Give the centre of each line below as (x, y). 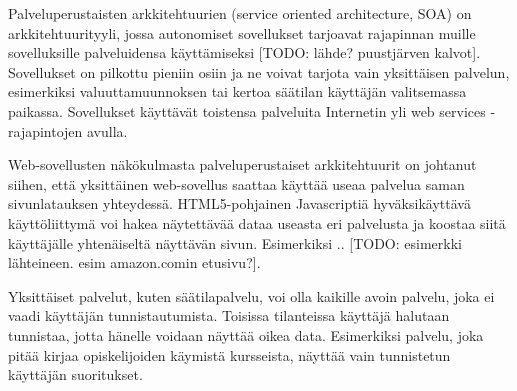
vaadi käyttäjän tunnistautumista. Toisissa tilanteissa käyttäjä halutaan (229, 315)
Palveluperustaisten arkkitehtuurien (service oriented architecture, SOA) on (240, 13)
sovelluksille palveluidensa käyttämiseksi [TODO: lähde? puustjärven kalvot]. (244, 52)
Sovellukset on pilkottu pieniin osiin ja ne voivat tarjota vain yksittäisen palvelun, (259, 71)
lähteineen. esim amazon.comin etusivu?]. (134, 262)
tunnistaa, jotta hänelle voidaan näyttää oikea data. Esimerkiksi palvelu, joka (246, 334)
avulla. (107, 130)
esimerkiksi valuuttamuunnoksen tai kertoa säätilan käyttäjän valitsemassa (237, 91)
